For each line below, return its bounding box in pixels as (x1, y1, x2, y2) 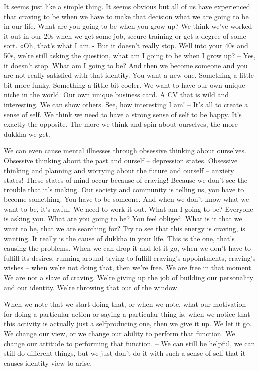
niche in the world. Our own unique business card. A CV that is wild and (4, 89, 229, 100)
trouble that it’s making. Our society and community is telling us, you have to (4, 184, 244, 194)
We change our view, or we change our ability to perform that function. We (4, 328, 235, 338)
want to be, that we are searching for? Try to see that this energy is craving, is (4, 223, 245, 234)
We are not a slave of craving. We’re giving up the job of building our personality (4, 272, 253, 283)
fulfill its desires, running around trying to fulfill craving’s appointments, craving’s (4, 252, 256, 263)
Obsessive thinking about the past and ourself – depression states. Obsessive (4, 155, 238, 165)
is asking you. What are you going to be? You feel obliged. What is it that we (4, 213, 242, 224)
